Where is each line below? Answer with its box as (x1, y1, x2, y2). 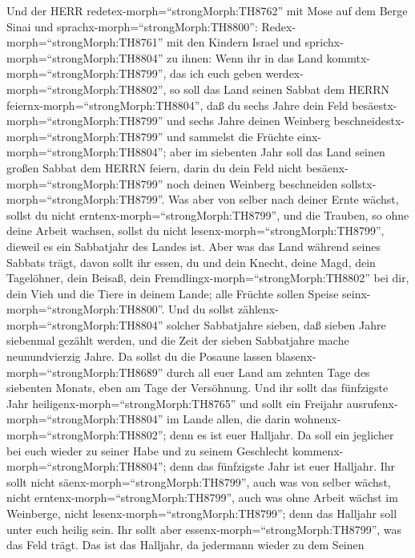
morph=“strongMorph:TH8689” (6, 363, 163, 380)
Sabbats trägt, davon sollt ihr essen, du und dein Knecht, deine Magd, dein (6, 253, 376, 270)
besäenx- (305, 159, 349, 176)
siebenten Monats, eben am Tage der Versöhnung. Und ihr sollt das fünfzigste (6, 379, 389, 396)
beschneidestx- (333, 112, 405, 129)
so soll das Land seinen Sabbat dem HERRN (170, 80, 390, 97)
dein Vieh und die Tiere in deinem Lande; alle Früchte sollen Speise (6, 285, 339, 301)
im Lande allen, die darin (167, 410, 291, 427)
